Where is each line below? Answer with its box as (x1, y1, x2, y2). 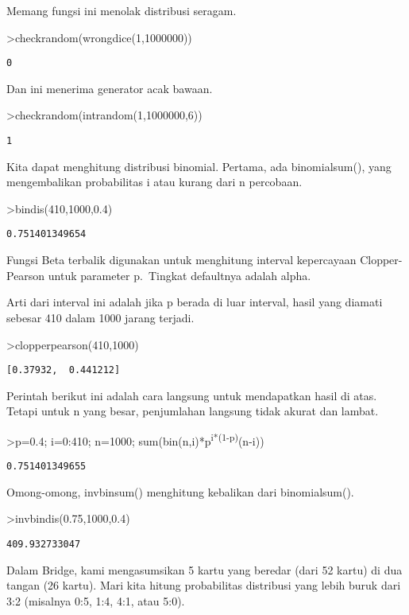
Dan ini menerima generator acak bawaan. (6, 80, 213, 96)
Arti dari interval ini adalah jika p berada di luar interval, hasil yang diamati (6, 294, 383, 310)
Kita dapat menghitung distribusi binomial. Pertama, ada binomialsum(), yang (6, 158, 392, 174)
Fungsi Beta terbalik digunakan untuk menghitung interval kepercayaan (6, 251, 357, 268)
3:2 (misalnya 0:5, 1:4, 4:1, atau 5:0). (6, 592, 185, 609)
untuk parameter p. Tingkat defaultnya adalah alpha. (48, 267, 311, 283)
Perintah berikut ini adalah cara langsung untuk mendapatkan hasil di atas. (6, 387, 377, 403)
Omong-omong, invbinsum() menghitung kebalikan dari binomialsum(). (6, 483, 354, 500)
